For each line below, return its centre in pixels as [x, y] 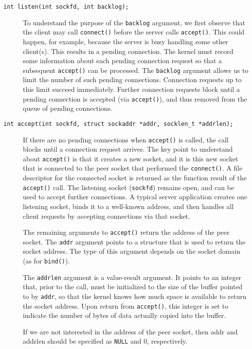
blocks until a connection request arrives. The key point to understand [128, 149]
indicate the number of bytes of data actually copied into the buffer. [125, 315]
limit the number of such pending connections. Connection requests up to [132, 79]
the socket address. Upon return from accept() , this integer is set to [126, 305]
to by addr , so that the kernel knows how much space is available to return [135, 296]
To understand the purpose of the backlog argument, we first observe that [134, 22]
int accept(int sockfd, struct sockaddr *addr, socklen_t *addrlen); [118, 124]
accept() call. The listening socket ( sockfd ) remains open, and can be [129, 187]
